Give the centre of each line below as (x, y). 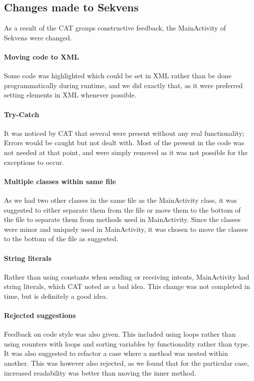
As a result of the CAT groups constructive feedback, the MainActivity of (115, 28)
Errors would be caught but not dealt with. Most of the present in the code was (124, 143)
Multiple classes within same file (60, 181)
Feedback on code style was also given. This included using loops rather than (120, 334)
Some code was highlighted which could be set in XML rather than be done (118, 76)
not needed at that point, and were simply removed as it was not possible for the (126, 152)
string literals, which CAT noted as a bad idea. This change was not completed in (127, 286)
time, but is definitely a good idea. (56, 296)
